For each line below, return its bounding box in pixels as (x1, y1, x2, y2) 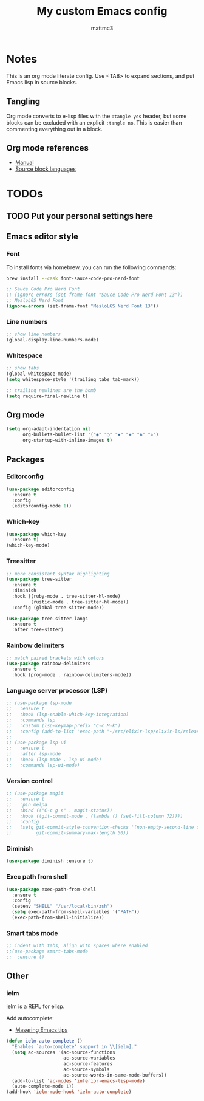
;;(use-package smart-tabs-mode (6, 948, 88, 955)
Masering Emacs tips (15, 1026, 68, 1034)
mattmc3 (90, 24, 114, 32)
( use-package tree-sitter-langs (6, 616, 88, 622)
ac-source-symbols (63, 1066, 110, 1072)
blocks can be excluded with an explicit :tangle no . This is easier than (6, 118, 182, 126)
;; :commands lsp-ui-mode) (6, 762, 80, 768)
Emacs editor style (6, 232, 79, 242)
